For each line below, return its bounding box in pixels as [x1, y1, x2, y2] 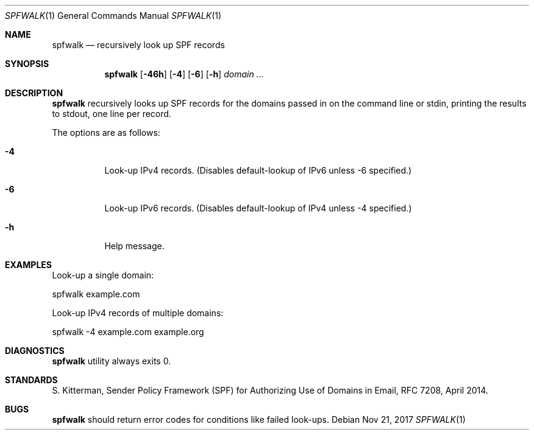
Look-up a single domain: [52, 270, 154, 280]
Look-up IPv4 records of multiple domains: [52, 308, 224, 318]
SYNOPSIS [5, 58, 49, 69]
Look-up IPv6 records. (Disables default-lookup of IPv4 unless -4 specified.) [104, 203, 412, 213]
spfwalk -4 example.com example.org [52, 327, 204, 337]
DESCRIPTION [5, 88, 63, 98]
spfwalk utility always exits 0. [52, 356, 171, 366]
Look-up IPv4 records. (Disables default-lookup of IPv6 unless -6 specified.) [104, 165, 412, 175]
